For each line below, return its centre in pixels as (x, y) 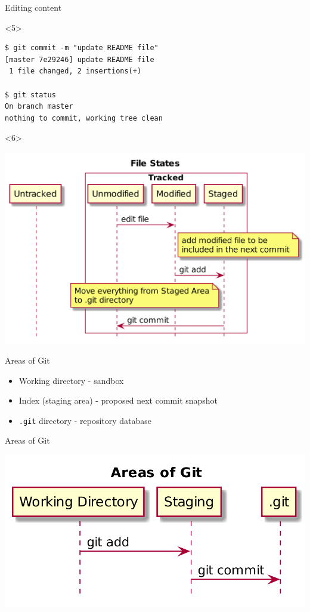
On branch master (39, 107)
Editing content (33, 7)
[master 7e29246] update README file (80, 59)
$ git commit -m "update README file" (82, 48)
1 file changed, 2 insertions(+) (75, 71)
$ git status (30, 95)
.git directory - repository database (85, 420)
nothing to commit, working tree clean (84, 118)
